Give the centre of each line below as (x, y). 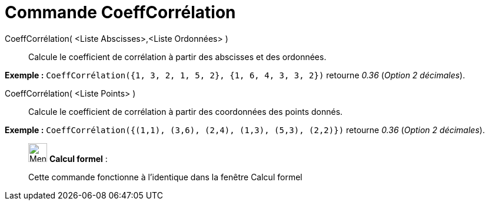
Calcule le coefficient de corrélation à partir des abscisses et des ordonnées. (177, 57)
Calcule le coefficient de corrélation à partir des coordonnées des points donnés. (186, 111)
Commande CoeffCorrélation (120, 12)
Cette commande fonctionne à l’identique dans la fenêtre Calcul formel (165, 177)
